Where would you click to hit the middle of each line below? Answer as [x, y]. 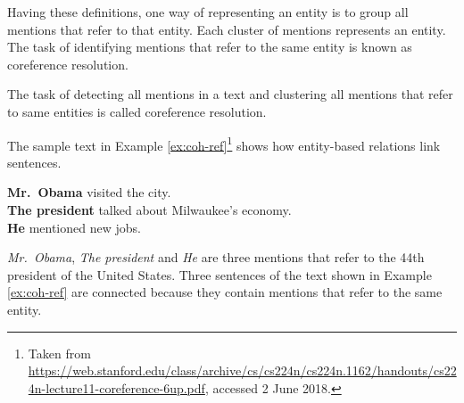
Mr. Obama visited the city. [89, 192]
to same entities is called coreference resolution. [137, 111]
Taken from [59, 353]
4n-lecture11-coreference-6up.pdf [116, 387]
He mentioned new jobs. [74, 227]
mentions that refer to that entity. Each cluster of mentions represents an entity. [227, 29]
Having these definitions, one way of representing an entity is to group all [208, 12]
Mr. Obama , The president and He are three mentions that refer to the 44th [216, 257]
